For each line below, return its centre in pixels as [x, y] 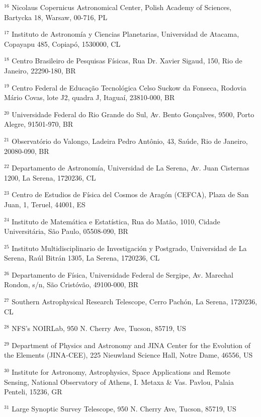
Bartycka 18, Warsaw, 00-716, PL [56, 17]
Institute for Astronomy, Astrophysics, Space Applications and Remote [121, 372]
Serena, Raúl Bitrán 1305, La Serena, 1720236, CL [82, 258]
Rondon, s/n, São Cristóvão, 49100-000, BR [71, 284]
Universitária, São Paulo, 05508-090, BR [66, 231]
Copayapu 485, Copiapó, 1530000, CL [62, 44]
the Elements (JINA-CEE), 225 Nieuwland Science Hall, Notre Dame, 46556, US [128, 355]
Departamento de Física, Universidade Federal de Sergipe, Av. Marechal [123, 274]
